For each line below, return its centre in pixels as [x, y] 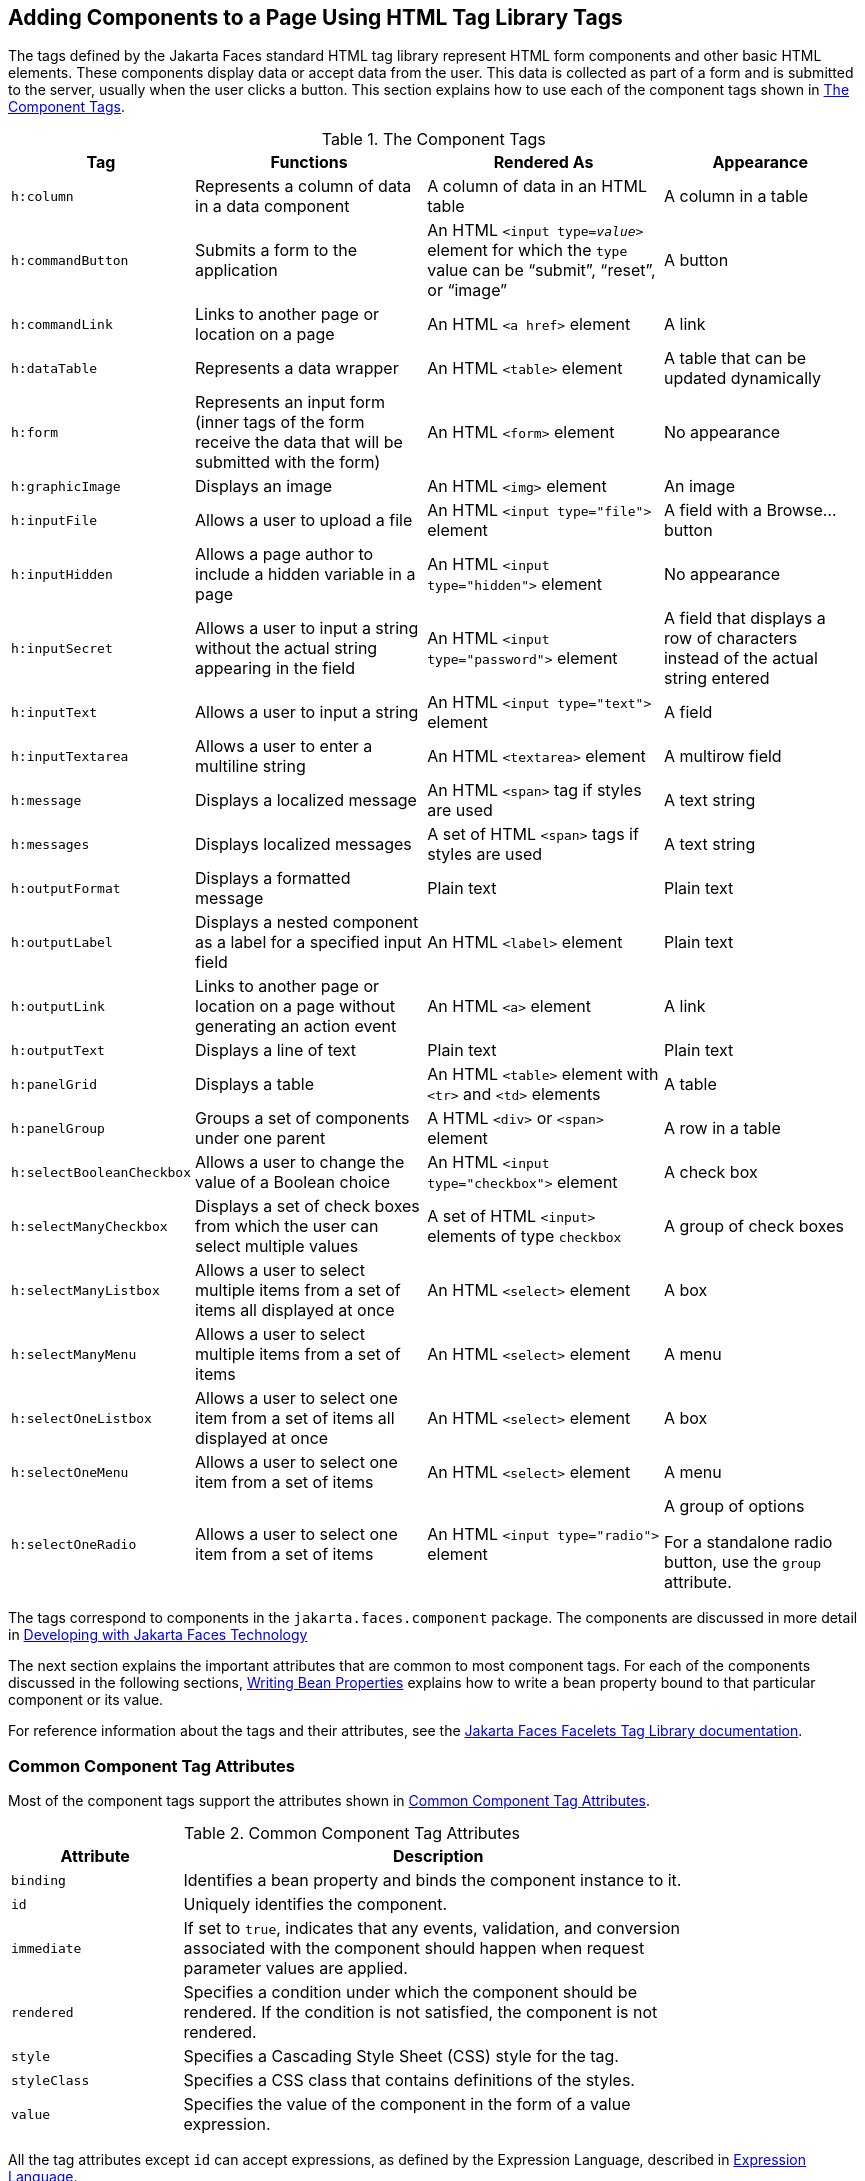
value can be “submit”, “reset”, [541, 270]
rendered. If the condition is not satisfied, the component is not [420, 2012]
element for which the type [527, 250]
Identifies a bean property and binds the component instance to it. [432, 1880]
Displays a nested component [307, 922]
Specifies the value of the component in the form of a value [407, 2104]
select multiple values [277, 1246]
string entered [716, 678]
